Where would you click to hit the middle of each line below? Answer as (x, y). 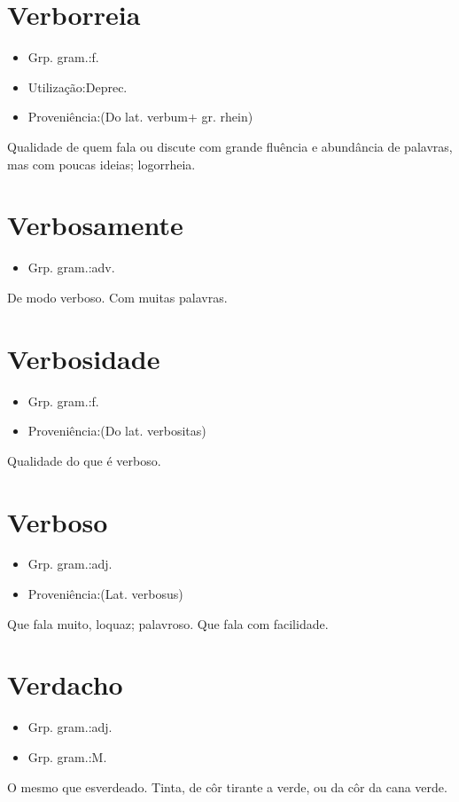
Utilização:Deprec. (78, 86)
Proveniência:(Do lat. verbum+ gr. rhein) (140, 117)
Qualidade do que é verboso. (84, 460)
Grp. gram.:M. (67, 756)
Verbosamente (95, 225)
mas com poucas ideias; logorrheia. (101, 164)
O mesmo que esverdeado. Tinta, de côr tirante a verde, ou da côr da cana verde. (227, 786)
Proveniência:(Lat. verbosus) (105, 594)
